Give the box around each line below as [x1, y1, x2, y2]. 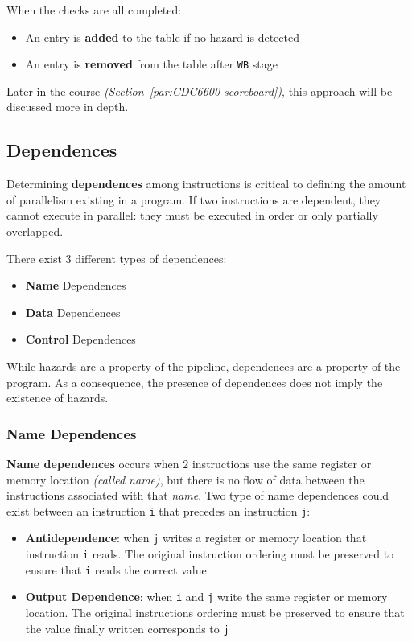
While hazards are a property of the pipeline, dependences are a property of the [6, 357, 401, 374]
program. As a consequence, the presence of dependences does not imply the [6, 373, 383, 390]
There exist [6, 249, 62, 266]
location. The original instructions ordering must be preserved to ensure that [25, 604, 405, 621]
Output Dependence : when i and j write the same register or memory [25, 588, 388, 605]
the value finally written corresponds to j [25, 619, 229, 636]
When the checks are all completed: [6, 2, 182, 18]
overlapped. [6, 223, 64, 240]
